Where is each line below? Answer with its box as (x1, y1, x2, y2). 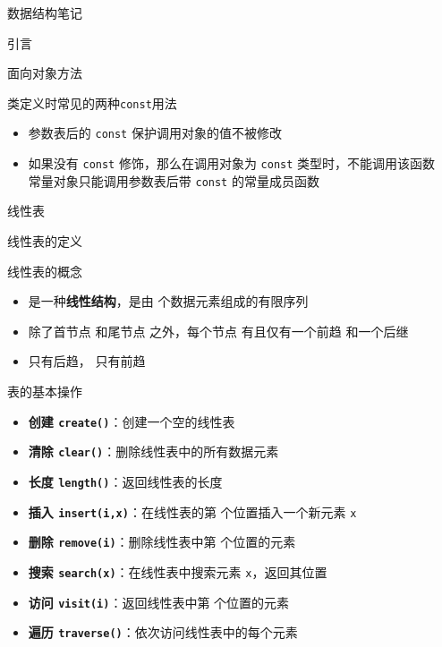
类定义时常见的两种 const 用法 (7, 93, 177, 112)
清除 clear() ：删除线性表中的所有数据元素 (28, 442, 279, 461)
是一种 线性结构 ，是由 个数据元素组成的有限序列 (28, 292, 309, 311)
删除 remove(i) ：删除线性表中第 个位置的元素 (28, 532, 296, 551)
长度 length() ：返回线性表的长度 (28, 472, 223, 490)
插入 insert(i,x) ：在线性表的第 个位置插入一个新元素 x (28, 502, 357, 521)
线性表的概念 (7, 261, 82, 280)
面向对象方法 (7, 64, 82, 82)
